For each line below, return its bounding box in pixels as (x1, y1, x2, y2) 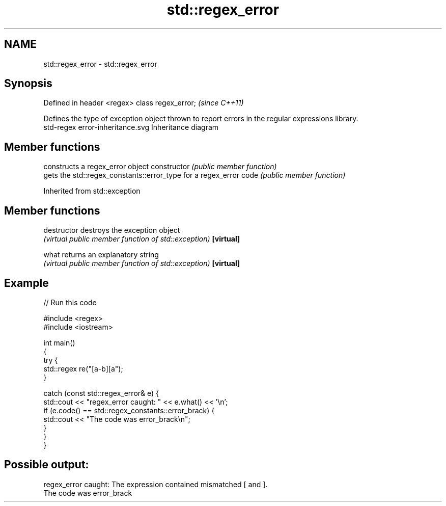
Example (4, 276, 49, 289)
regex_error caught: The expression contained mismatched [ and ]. (43, 480, 268, 489)
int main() (43, 338, 75, 347)
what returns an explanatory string (43, 250, 159, 259)
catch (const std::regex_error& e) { (43, 388, 159, 397)
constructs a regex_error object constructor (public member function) (43, 162, 277, 171)
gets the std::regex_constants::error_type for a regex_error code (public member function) (43, 171, 346, 180)
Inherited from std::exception (43, 187, 141, 196)
